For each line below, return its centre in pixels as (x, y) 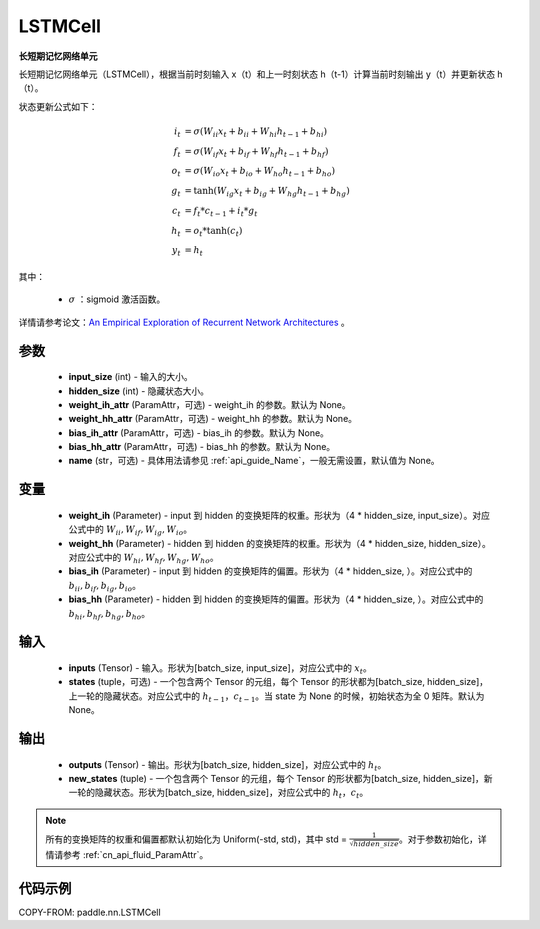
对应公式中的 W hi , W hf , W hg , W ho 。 (143, 558)
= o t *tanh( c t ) (213, 232)
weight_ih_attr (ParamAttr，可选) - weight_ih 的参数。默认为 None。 (209, 404)
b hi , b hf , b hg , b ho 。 (109, 614)
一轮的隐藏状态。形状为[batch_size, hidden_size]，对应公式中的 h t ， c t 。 (218, 793)
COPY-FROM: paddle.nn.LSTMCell (89, 912)
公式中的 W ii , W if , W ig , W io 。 (130, 530)
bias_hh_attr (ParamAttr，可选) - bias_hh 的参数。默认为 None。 (202, 447)
